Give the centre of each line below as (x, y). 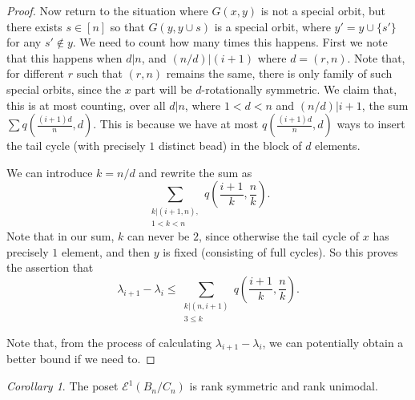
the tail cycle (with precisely (76, 145)
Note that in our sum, (60, 236)
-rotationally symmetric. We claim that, (299, 89)
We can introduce (50, 172)
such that (99, 73)
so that (127, 26)
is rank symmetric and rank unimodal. (284, 386)
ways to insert (371, 124)
